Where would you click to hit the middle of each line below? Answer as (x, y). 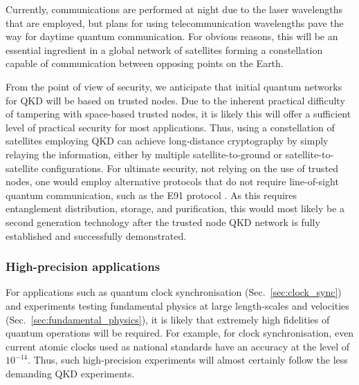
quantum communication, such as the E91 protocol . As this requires (151, 195)
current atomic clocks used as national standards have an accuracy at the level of (178, 346)
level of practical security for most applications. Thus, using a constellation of (170, 127)
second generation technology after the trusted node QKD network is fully (163, 222)
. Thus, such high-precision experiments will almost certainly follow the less (188, 360)
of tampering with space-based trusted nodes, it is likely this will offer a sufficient (178, 114)
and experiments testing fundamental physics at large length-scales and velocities (177, 305)
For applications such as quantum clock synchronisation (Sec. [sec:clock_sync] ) (174, 292)
